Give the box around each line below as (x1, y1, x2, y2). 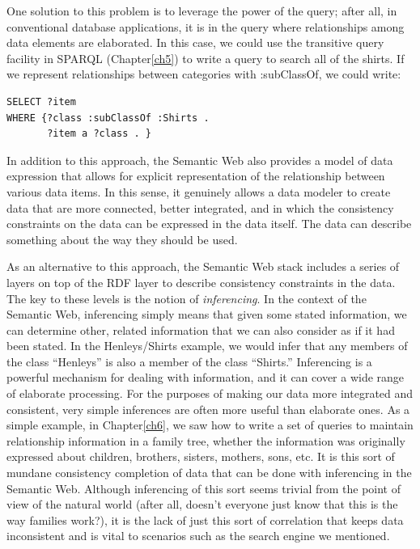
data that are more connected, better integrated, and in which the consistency (6, 199, 394, 216)
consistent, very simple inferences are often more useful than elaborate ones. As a (6, 400, 410, 417)
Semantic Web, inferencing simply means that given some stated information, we (6, 306, 407, 323)
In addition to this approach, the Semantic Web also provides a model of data (6, 151, 393, 168)
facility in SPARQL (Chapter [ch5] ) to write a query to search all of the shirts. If (6, 49, 405, 66)
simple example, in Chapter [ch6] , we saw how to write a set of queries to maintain (6, 416, 414, 433)
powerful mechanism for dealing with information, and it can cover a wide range (6, 369, 405, 386)
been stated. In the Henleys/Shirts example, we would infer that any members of (6, 337, 408, 354)
